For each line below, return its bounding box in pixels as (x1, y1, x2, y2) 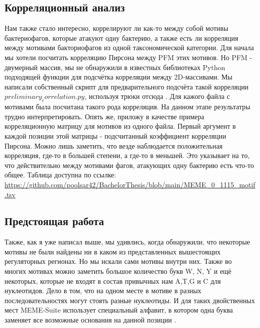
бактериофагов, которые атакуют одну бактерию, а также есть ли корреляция (4, 32, 239, 43)
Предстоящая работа (4, 213, 104, 229)
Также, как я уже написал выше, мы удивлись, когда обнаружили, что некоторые (4, 237, 250, 247)
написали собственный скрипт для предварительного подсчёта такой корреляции (4, 81, 249, 91)
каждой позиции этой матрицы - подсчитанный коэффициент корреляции (4, 130, 226, 141)
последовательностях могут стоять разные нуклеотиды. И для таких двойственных (4, 295, 255, 305)
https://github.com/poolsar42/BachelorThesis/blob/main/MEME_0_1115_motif (4, 179, 256, 189)
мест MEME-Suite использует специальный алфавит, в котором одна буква (4, 305, 233, 315)
